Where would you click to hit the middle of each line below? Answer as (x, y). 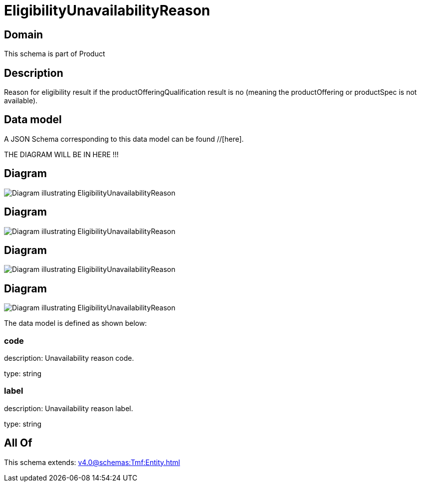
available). (21, 101)
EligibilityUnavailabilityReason (107, 10)
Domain (24, 34)
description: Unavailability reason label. (69, 408)
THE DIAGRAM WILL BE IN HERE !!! (61, 154)
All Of (18, 443)
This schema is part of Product (55, 54)
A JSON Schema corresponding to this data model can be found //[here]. (124, 139)
